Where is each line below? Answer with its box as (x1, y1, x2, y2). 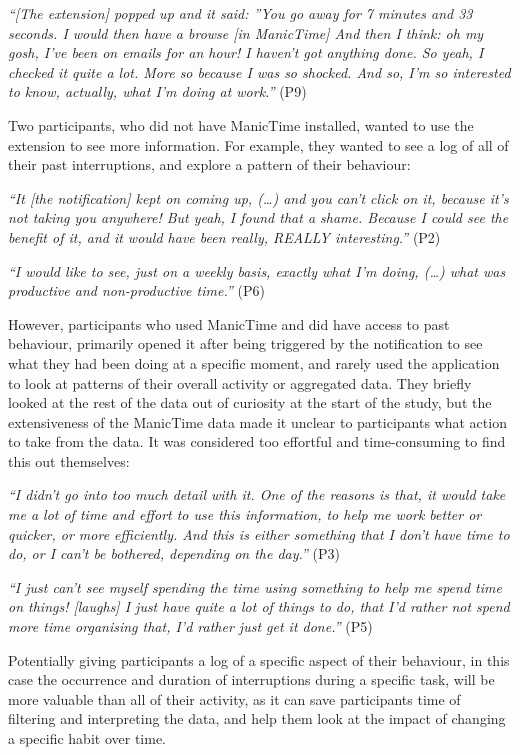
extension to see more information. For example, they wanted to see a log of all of (8, 134, 509, 155)
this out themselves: (8, 450, 130, 471)
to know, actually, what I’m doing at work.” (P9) (8, 81, 307, 102)
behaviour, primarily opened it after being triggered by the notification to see (8, 333, 483, 354)
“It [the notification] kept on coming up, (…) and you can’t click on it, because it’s (8, 187, 509, 208)
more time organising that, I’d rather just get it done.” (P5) (8, 616, 373, 637)
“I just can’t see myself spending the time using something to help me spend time (8, 576, 502, 597)
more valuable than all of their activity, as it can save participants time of (8, 688, 461, 709)
